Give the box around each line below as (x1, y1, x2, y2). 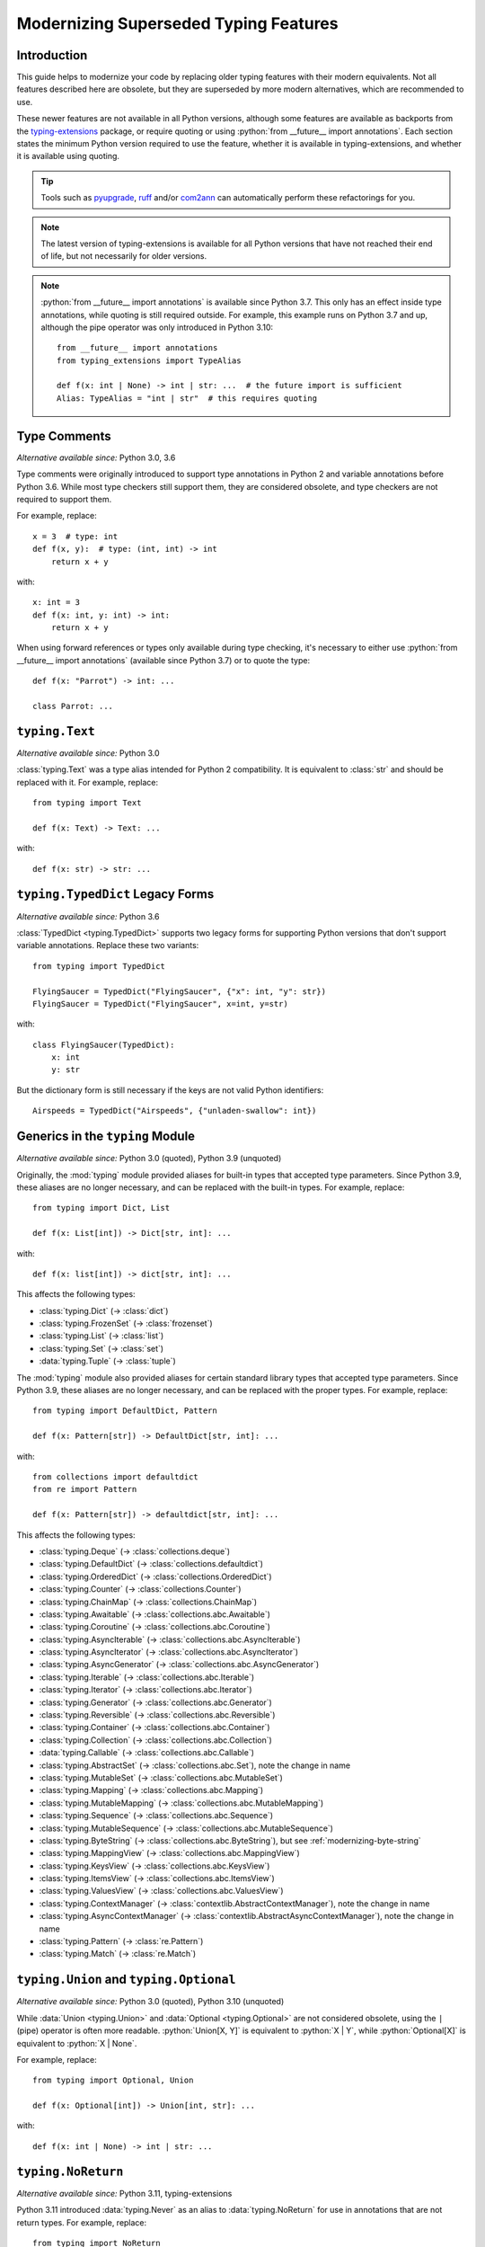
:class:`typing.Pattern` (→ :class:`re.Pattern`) (39, 1936, 204, 1947)
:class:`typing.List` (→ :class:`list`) (39, 1330, 164, 1341)
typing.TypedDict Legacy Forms (16, 886, 215, 902)
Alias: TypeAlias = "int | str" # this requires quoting (57, 393, 318, 404)
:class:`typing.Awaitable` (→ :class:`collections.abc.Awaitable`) (39, 1609, 271, 1620)
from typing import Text (32, 798, 142, 808)
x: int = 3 (32, 598, 81, 608)
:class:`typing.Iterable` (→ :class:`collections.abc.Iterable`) (39, 1672, 255, 1683)
